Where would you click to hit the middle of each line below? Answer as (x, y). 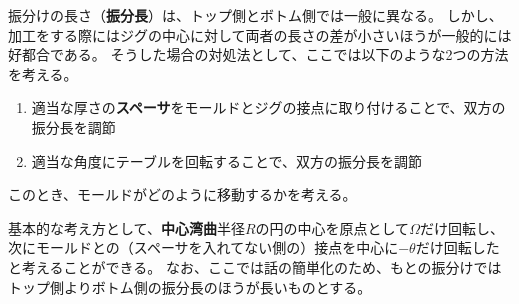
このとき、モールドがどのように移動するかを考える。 (182, 194)
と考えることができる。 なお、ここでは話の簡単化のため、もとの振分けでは (255, 266)
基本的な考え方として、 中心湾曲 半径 (126, 227)
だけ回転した (457, 247)
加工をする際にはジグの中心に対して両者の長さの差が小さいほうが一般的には (260, 34)
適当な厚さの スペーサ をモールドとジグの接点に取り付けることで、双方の (268, 107)
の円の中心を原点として (332, 227)
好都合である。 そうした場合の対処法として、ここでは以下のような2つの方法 (258, 54)
